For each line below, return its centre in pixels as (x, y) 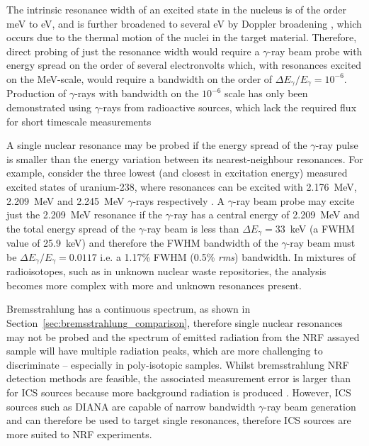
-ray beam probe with (315, 51)
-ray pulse (337, 145)
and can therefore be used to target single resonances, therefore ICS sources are (179, 420)
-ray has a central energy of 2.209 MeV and (265, 214)
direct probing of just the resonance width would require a (133, 51)
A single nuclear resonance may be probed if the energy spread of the (157, 145)
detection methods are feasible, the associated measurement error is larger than (179, 378)
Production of (36, 93)
